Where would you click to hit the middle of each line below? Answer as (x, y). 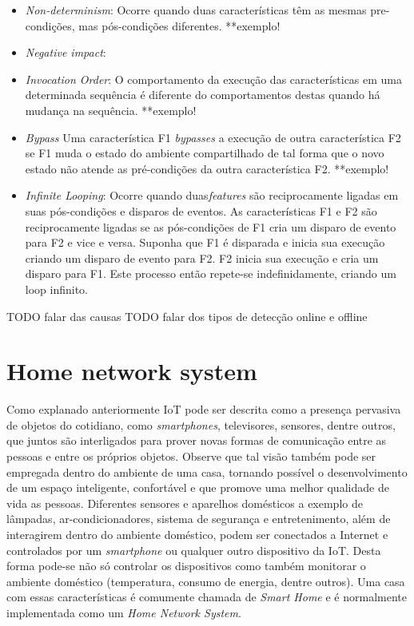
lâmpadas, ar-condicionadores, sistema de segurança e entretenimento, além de (199, 519)
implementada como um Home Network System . (124, 612)
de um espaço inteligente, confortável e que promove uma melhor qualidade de (198, 487)
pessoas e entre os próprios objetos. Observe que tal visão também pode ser (191, 456)
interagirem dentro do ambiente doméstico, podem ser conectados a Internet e (197, 534)
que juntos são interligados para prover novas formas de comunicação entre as (197, 440)
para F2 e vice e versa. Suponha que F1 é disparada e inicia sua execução (205, 242)
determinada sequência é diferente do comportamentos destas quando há (203, 95)
